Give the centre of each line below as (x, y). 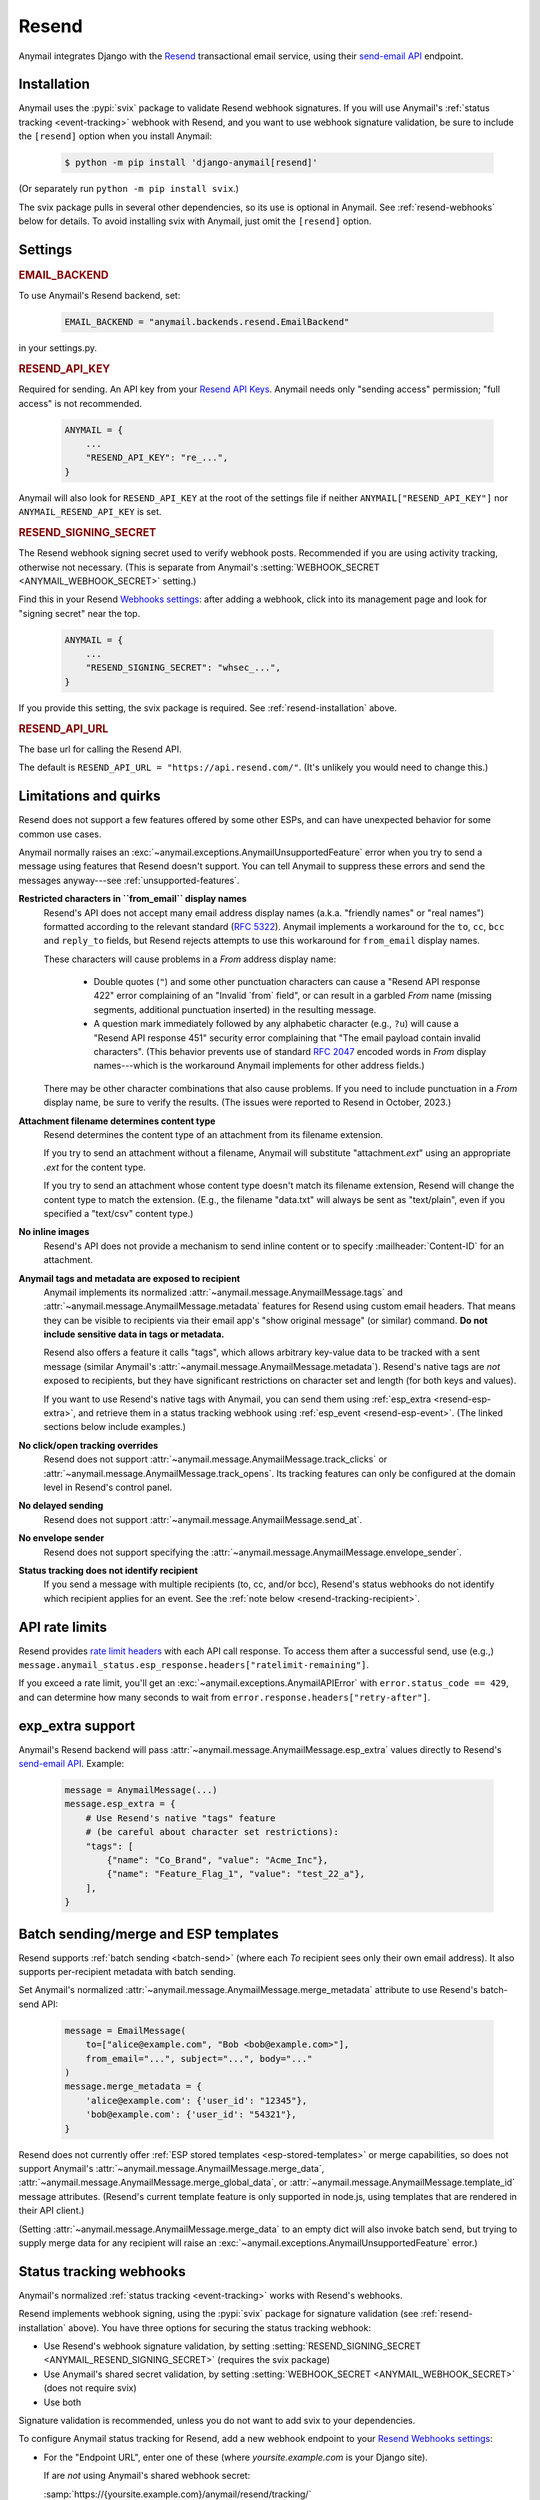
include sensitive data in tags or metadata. (134, 1334)
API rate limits (63, 1626)
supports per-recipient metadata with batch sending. (127, 1972)
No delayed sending (61, 1506)
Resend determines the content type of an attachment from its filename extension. (213, 1134)
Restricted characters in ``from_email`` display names (132, 899)
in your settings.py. (58, 348)
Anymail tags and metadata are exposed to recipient (129, 1278)
